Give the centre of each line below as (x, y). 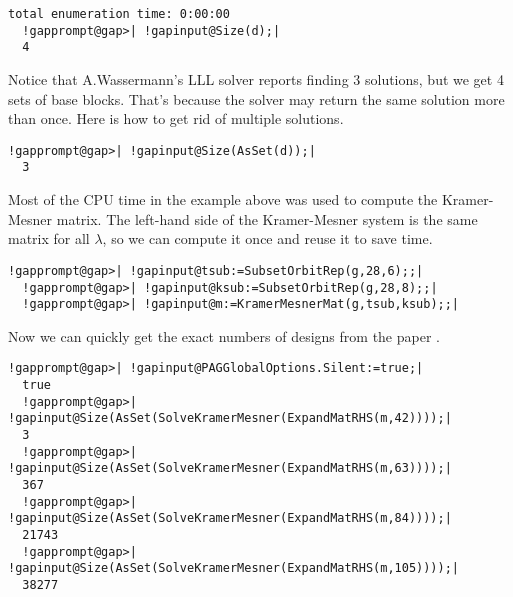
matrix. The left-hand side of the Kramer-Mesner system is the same (267, 218)
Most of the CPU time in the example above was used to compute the (223, 199)
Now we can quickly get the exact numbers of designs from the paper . (224, 335)
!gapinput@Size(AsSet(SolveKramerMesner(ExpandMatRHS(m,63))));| (230, 468)
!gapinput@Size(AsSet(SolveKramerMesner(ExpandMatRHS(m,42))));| (230, 418)
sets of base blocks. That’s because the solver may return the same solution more (256, 98)
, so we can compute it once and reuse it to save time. (267, 238)
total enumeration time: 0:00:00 (119, 14)
